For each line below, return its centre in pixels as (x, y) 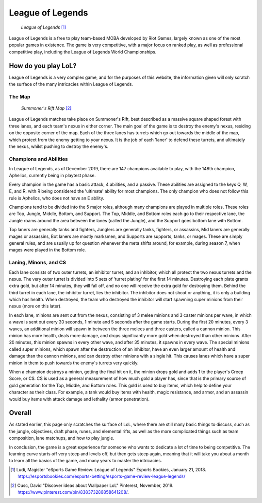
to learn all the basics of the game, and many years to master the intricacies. (85, 461)
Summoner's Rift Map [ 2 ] (46, 108)
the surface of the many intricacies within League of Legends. (71, 84)
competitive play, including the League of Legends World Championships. (83, 52)
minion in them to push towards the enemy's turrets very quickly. (74, 363)
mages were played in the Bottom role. (48, 250)
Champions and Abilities (38, 159)
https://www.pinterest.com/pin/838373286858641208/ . (73, 492)
